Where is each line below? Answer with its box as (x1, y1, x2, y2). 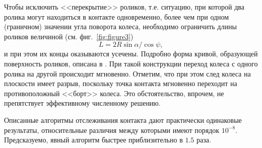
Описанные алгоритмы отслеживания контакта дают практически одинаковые (4, 114, 242, 125)
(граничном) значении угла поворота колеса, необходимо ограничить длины (4, 21, 237, 32)
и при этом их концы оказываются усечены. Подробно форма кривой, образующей (4, 48, 258, 59)
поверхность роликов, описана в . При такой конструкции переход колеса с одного (4, 58, 258, 68)
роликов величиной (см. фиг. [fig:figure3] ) (4, 31, 134, 41)
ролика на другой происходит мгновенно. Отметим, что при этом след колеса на (4, 68, 251, 79)
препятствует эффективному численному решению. (4, 98, 161, 108)
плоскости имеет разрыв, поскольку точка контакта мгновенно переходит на (4, 78, 237, 89)
